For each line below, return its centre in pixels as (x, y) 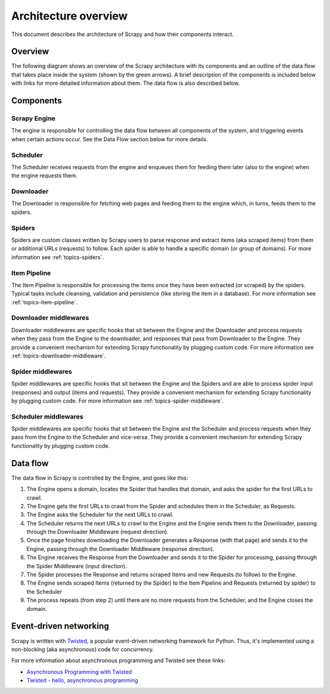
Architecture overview (69, 16)
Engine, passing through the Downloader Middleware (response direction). (120, 549)
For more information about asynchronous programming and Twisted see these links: (119, 660)
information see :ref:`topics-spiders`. (57, 257)
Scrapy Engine (33, 119)
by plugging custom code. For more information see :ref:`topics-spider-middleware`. (118, 401)
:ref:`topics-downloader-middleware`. (59, 356)
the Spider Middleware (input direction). (77, 566)
